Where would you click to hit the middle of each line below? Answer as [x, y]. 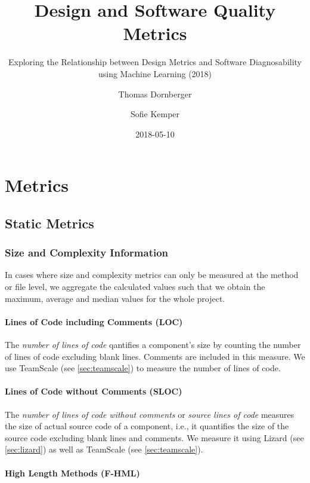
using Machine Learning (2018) [155, 73]
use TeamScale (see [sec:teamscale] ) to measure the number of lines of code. [143, 368]
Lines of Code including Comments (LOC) [94, 321]
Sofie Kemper [155, 114]
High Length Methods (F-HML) [72, 473]
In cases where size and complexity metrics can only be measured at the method [152, 275]
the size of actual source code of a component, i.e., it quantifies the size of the [147, 426]
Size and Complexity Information [87, 253]
